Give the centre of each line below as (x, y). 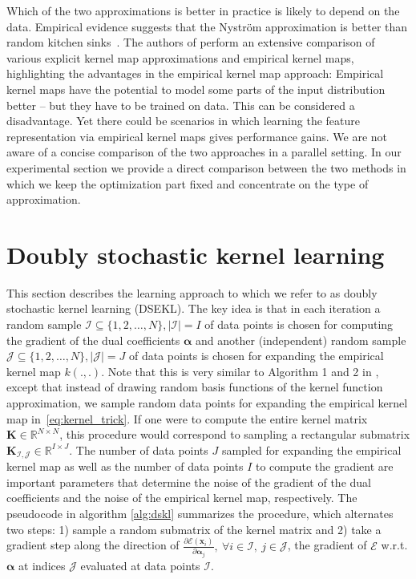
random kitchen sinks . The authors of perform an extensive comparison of (191, 42)
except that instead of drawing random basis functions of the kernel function (195, 387)
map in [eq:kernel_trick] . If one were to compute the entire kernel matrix (187, 418)
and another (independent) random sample (301, 340)
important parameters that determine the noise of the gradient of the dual (189, 482)
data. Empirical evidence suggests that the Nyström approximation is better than (207, 26)
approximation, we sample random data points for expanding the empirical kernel (207, 403)
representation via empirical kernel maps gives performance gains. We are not (197, 136)
